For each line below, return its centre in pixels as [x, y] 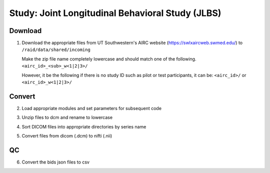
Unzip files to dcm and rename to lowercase [67, 117]
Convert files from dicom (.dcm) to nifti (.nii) [67, 136]
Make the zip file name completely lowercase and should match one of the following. [109, 59]
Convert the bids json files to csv [56, 162]
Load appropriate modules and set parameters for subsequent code [92, 108]
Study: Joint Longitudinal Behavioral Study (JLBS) [115, 13]
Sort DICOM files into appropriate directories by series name [84, 126]
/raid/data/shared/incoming [56, 50]
